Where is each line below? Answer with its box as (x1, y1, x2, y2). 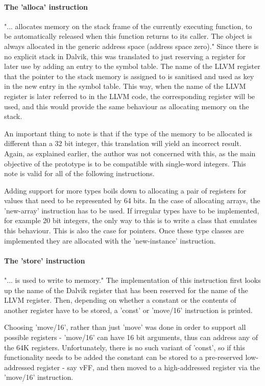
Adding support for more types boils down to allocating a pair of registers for (4, 185, 247, 196)
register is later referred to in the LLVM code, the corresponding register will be (4, 90, 255, 101)
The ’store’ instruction (4, 255, 85, 266)
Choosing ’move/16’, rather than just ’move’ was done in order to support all (4, 322, 246, 332)
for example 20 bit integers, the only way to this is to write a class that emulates (4, 215, 257, 226)
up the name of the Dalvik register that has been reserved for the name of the (4, 284, 248, 295)
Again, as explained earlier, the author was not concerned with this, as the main (4, 148, 256, 158)
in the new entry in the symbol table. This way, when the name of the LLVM (4, 81, 246, 91)
